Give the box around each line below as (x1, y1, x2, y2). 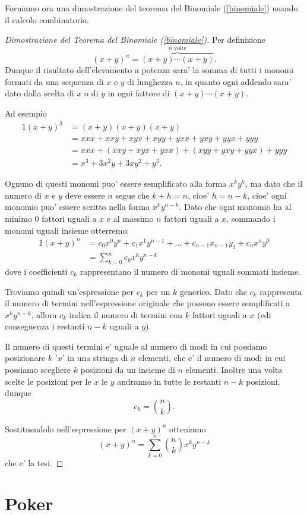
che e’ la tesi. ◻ (5, 456, 64, 469)
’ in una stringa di (62, 351, 128, 364)
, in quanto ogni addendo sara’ (180, 75, 292, 87)
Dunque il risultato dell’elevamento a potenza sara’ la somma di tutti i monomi (5, 64, 294, 76)
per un (146, 285, 170, 297)
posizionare (5, 351, 46, 364)
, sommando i (226, 212, 276, 225)
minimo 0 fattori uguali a (5, 212, 97, 225)
